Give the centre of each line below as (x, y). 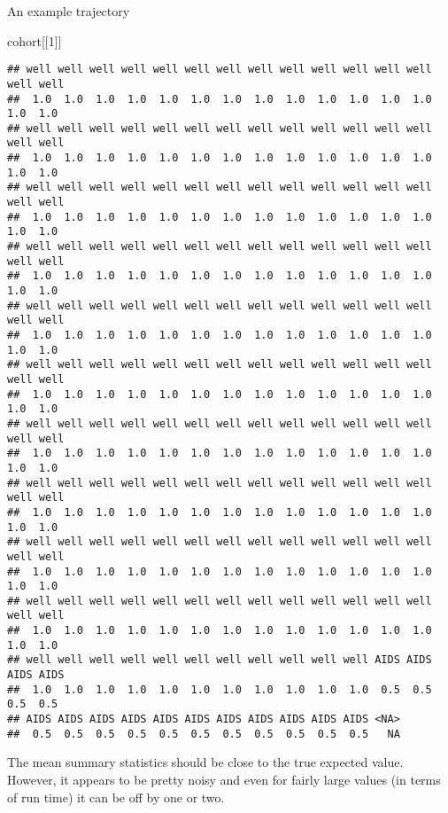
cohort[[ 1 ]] (35, 40)
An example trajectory (69, 11)
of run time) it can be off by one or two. (116, 797)
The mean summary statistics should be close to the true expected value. (205, 762)
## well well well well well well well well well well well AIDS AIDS (220, 660)
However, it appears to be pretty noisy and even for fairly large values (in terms (224, 779)
